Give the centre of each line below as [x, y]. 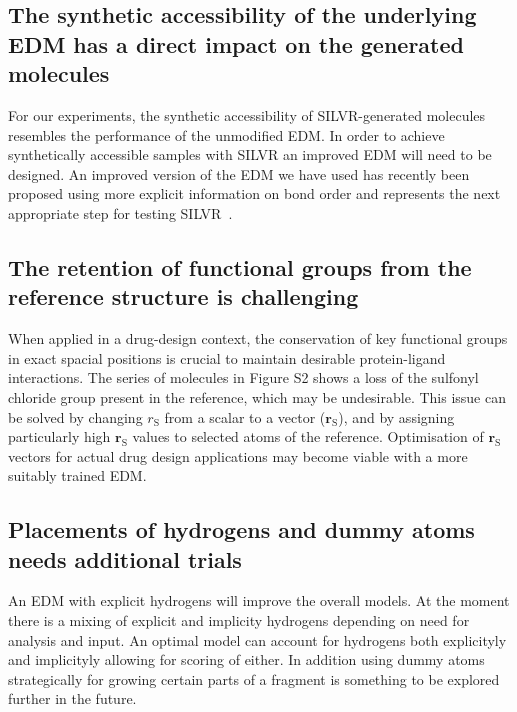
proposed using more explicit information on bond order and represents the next [254, 193]
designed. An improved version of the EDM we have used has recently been [239, 173]
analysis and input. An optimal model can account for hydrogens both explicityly [257, 639]
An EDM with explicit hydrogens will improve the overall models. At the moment [259, 600]
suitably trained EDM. [77, 475]
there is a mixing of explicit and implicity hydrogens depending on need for [239, 620]
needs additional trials [125, 558]
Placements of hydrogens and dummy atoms [241, 529]
